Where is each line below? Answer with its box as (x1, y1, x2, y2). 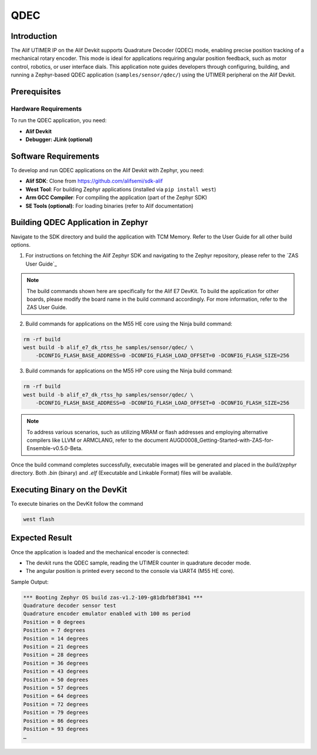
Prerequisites (11, 87, 61, 97)
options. (11, 241, 31, 248)
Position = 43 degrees (23, 668, 89, 675)
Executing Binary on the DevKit (11, 485, 127, 495)
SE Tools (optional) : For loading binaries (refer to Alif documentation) (25, 202, 194, 209)
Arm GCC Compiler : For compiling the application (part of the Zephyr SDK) (25, 194, 208, 201)
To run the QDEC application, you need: (11, 117, 107, 124)
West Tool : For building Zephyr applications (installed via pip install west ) (25, 186, 217, 193)
